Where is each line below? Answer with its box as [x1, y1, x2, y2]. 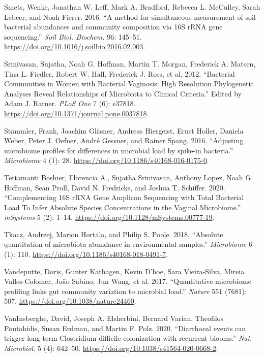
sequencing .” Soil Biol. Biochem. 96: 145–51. [4, 31, 142, 42]
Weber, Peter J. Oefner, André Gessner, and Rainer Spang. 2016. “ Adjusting [4, 135, 244, 146]
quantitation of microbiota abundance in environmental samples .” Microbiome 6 [4, 239, 252, 249]
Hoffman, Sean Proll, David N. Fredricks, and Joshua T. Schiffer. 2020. [4, 182, 225, 192]
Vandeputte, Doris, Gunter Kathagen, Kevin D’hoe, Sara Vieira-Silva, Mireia [4, 266, 245, 276]
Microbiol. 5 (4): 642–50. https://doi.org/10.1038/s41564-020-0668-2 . [4, 342, 218, 353]
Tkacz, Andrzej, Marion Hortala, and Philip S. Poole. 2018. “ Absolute [4, 229, 223, 239]
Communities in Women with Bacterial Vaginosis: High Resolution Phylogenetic [4, 78, 254, 89]
